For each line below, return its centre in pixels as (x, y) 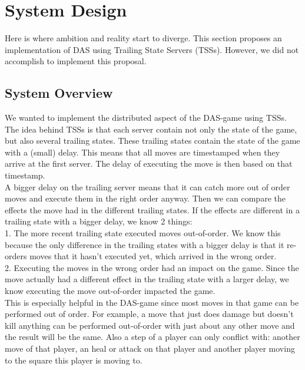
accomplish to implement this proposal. (76, 61)
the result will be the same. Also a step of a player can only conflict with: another (152, 337)
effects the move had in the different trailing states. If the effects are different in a (152, 209)
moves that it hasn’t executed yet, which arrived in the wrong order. (153, 256)
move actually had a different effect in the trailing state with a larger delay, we (147, 279)
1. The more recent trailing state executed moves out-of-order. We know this (143, 233)
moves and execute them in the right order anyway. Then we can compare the (145, 198)
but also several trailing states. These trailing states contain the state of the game (152, 141)
